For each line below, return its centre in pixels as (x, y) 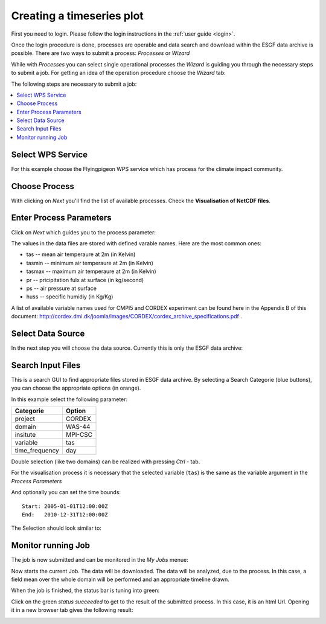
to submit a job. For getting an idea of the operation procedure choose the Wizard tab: (118, 73)
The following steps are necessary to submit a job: (74, 84)
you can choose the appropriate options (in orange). (76, 388)
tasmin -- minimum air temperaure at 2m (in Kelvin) (90, 263)
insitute (25, 435)
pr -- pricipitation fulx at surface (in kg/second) (85, 280)
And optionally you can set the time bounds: (66, 492)
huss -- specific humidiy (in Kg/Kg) (70, 297)
